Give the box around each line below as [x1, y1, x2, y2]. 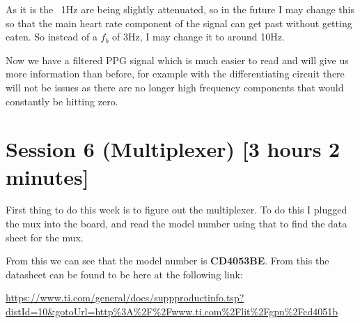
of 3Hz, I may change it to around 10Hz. [112, 29, 285, 44]
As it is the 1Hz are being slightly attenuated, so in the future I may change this [6, 2, 354, 16]
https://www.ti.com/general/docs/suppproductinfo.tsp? [6, 290, 244, 305]
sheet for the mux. [6, 230, 84, 244]
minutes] [6, 162, 89, 190]
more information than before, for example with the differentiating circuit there [6, 66, 345, 81]
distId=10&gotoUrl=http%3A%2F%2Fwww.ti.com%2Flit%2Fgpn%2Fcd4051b [6, 304, 338, 319]
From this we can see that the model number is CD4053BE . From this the [6, 253, 329, 268]
